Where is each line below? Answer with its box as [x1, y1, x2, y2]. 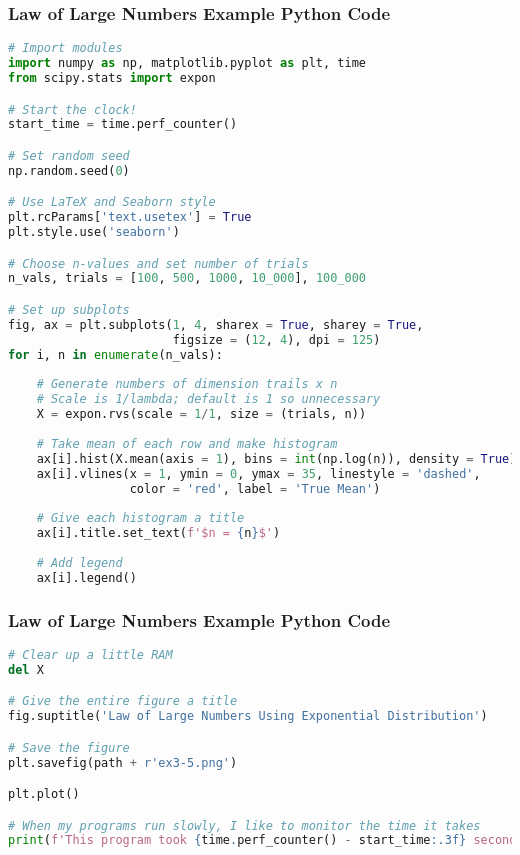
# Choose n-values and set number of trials [8, 256, 309, 271]
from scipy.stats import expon [8, 70, 216, 85]
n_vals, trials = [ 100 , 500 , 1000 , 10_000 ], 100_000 [8, 271, 367, 286]
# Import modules [8, 41, 123, 56]
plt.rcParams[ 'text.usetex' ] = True [8, 210, 252, 225]
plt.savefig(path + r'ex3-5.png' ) [8, 755, 238, 770]
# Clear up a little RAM [8, 647, 173, 662]
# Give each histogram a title [36, 511, 245, 526]
